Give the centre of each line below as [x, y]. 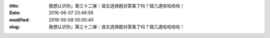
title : [14, 6]
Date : [15, 13]
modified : [19, 19]
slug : [14, 27]
